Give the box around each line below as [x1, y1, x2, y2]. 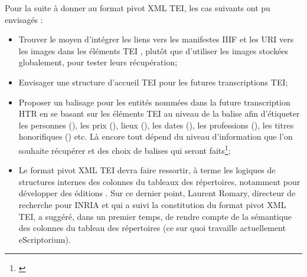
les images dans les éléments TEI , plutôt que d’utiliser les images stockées [18, 44, 289, 57]
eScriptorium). [18, 233, 71, 245]
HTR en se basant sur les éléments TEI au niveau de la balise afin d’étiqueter [18, 107, 300, 120]
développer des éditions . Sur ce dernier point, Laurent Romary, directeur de [18, 187, 296, 199]
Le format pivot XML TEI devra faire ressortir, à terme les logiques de [18, 164, 276, 176]
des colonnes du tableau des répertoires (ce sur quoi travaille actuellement [18, 222, 286, 234]
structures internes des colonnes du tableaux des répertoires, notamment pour [18, 175, 301, 187]
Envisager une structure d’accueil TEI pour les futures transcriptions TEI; [18, 75, 288, 88]
